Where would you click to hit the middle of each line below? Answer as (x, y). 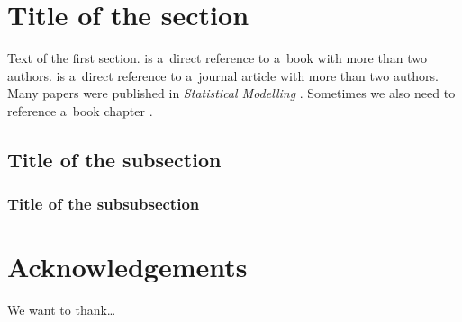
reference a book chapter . (80, 110)
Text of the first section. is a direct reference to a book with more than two (217, 58)
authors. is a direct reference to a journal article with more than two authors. (223, 75)
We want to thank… (62, 310)
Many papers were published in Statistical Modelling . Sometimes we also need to (231, 93)
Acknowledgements (127, 267)
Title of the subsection (114, 159)
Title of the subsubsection (104, 204)
